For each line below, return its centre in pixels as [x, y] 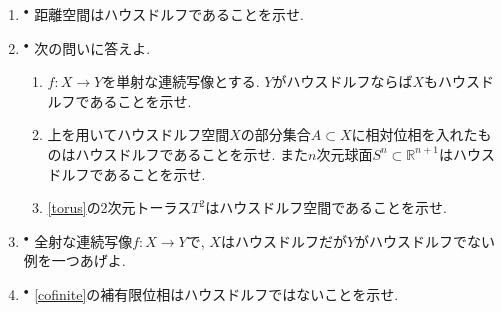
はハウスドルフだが [283, 240]
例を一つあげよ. [74, 260]
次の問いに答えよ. [92, 47]
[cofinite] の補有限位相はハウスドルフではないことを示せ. [216, 293]
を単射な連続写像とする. [181, 81]
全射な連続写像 [83, 240]
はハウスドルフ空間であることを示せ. [326, 207]
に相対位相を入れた [414, 134]
